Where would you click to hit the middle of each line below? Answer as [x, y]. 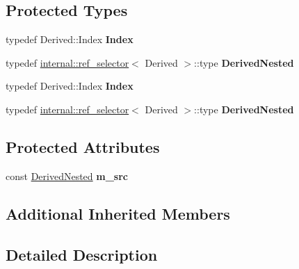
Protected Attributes [83, 146]
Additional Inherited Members [118, 213]
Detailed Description [82, 254]
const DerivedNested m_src [67, 176]
